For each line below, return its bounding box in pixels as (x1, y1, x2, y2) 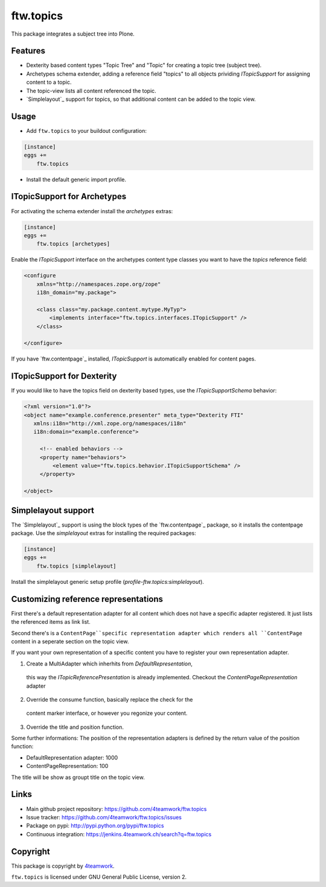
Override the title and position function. (26, 723, 124, 731)
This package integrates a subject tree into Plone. (11, 30, 135, 37)
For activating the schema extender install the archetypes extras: (11, 207, 173, 214)
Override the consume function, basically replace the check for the (26, 696, 193, 703)
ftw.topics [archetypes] (36, 240, 110, 248)
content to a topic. (26, 78, 72, 86)
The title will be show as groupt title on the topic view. (11, 773, 145, 781)
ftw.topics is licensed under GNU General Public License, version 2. (11, 873, 187, 880)
